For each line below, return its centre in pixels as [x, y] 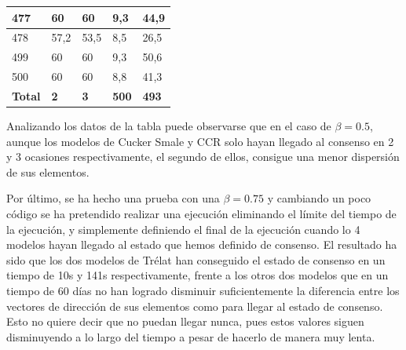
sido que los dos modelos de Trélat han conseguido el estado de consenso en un [196, 259]
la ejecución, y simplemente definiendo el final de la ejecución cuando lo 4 [183, 229]
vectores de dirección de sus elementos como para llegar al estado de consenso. [195, 306]
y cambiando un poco [319, 198]
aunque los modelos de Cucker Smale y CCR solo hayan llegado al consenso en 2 [200, 141]
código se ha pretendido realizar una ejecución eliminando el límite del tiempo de [201, 213]
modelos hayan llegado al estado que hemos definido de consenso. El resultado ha [202, 244]
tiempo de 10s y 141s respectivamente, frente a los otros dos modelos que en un [198, 275]
